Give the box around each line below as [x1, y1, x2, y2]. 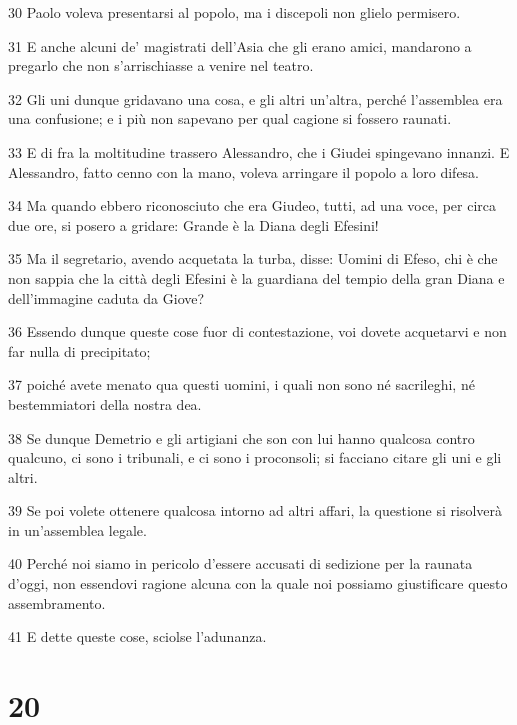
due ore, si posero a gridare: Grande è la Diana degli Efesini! [8, 214, 379, 235]
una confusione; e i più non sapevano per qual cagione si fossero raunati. [8, 108, 452, 129]
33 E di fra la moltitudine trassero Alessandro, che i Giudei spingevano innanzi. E [8, 141, 510, 162]
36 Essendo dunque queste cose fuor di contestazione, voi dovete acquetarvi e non [8, 321, 507, 342]
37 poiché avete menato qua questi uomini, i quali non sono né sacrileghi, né [8, 374, 475, 395]
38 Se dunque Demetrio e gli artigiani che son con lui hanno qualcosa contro [8, 427, 475, 448]
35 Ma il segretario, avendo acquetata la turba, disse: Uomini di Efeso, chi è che [8, 248, 498, 269]
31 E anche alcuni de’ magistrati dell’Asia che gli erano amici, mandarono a [8, 35, 472, 56]
